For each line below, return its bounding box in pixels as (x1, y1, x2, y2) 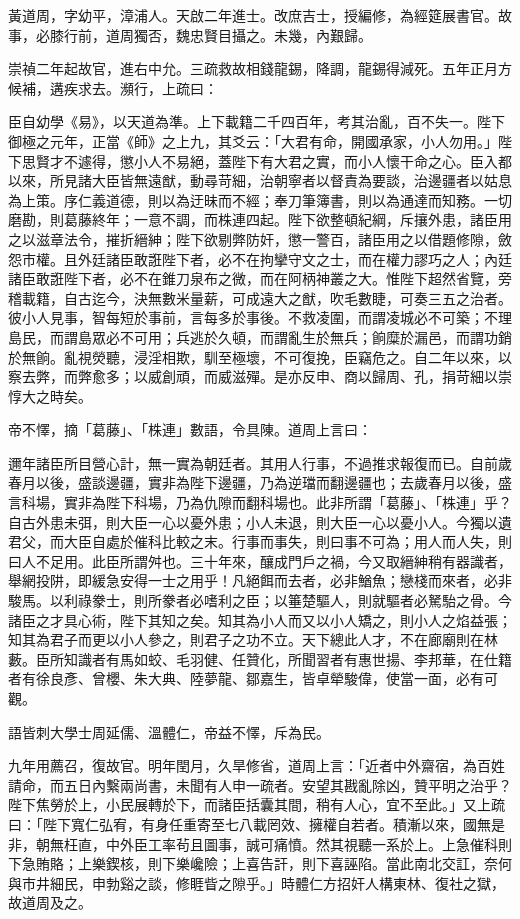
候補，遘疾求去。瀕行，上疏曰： (8, 77, 218, 98)
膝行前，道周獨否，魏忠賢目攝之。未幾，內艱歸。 (49, 24, 372, 45)
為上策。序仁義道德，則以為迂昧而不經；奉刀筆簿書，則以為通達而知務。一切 (8, 189, 512, 210)
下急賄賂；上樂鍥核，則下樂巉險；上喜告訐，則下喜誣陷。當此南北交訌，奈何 (8, 853, 512, 874)
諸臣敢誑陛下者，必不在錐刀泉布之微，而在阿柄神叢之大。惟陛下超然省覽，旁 (8, 268, 512, 289)
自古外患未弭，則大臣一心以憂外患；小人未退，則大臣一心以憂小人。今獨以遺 (8, 511, 512, 532)
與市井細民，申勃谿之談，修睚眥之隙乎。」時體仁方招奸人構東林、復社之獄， (8, 872, 505, 893)
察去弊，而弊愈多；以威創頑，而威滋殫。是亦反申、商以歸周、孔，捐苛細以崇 (8, 366, 512, 387)
